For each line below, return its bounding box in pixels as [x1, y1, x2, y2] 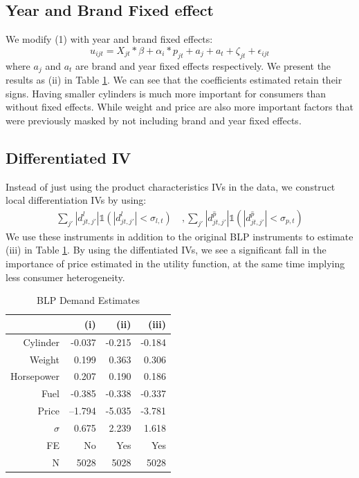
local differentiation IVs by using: [6, 193, 147, 207]
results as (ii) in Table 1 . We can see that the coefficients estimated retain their [6, 73, 342, 87]
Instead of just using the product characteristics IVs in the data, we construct [6, 179, 335, 193]
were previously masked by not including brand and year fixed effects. [6, 113, 302, 127]
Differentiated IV [6, 146, 131, 168]
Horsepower [10, 369, 59, 383]
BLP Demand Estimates [37, 293, 140, 307]
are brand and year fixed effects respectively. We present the [75, 58, 331, 73]
